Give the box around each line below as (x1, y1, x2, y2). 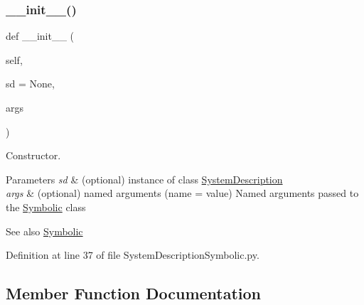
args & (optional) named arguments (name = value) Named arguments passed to (6, 186, 359, 200)
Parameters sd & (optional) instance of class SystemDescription (6, 171, 283, 186)
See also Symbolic (6, 223, 83, 238)
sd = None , (6, 76, 55, 91)
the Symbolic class (6, 199, 86, 214)
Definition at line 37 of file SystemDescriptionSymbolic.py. (6, 247, 259, 262)
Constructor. (6, 148, 61, 163)
